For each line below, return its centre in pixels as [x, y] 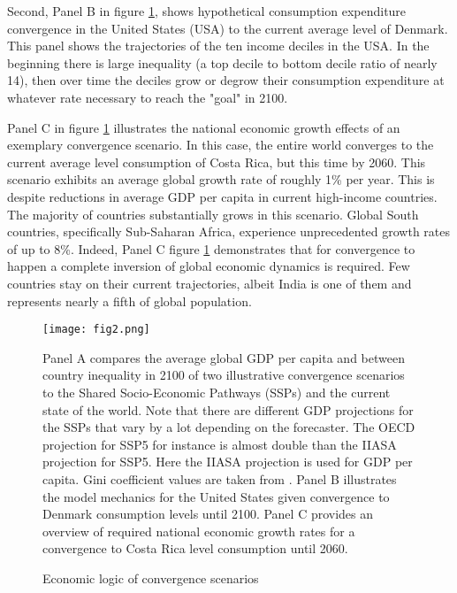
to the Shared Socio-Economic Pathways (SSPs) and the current [217, 392]
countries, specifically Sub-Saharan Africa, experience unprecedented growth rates [229, 231]
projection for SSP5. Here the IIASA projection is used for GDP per [228, 462]
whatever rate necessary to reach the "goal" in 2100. [148, 97]
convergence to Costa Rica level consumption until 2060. [195, 548]
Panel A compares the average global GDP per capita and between [224, 357]
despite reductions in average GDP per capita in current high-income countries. [222, 196]
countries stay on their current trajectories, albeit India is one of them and [209, 283]
